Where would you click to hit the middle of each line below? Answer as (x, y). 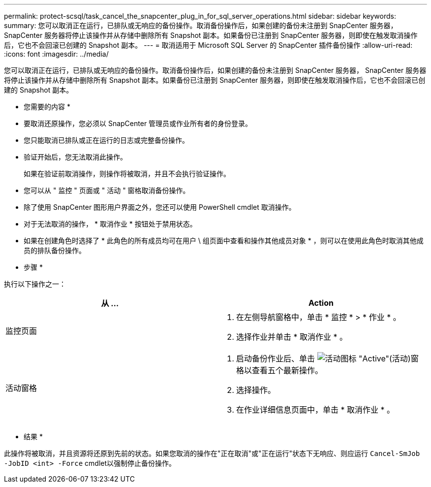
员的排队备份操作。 (55, 250)
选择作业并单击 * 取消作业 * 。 (292, 337)
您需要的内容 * (47, 107)
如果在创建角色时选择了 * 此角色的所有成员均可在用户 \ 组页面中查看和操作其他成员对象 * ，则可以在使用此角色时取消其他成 (224, 241)
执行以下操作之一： (35, 284)
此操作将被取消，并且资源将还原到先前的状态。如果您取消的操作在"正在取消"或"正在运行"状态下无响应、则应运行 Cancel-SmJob (212, 453)
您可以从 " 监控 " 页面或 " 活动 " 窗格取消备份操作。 (107, 190)
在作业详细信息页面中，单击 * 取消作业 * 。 (316, 410)
